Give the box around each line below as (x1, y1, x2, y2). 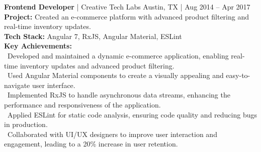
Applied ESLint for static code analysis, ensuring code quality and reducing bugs (7, 109, 257, 119)
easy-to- (226, 70, 250, 80)
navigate (4, 79, 30, 90)
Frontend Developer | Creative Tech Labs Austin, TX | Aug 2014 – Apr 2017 (4, 1, 250, 11)
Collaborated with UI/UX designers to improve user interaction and (7, 128, 217, 139)
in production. (4, 119, 48, 129)
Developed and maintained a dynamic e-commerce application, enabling (7, 50, 229, 60)
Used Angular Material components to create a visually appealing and (7, 70, 224, 80)
